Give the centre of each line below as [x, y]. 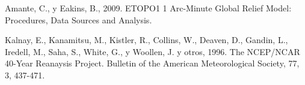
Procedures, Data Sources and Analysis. [79, 19]
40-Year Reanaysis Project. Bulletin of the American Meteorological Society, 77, [152, 63]
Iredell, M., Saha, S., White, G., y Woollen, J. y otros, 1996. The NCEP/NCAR [152, 51]
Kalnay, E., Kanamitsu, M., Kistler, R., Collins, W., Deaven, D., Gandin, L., [146, 40]
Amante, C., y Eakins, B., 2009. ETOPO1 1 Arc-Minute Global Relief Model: [148, 8]
